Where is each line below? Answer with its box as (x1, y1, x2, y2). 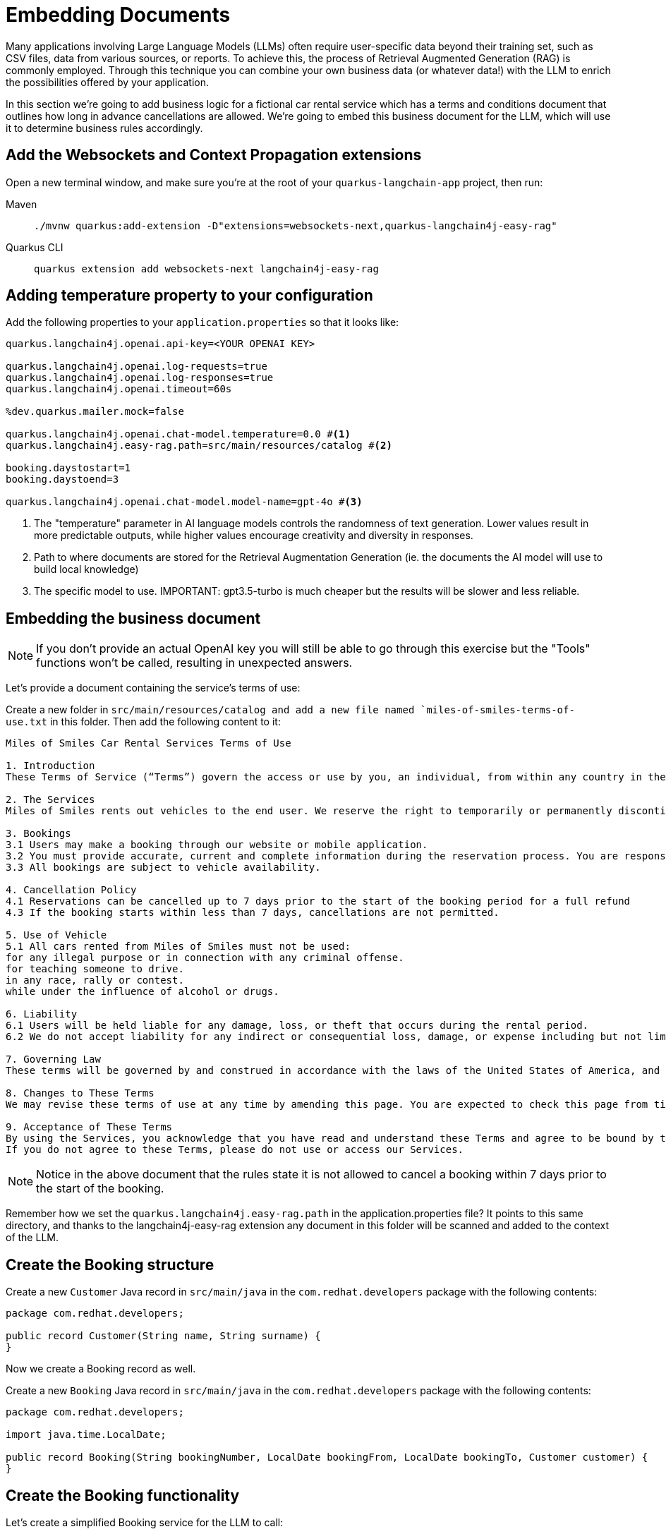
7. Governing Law (6, 1053, 101, 1065)
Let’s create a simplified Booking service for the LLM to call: (6, 1516, 284, 1528)
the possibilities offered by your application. (6, 76, 210, 88)
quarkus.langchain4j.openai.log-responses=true (6, 372, 274, 384)
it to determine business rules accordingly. (6, 121, 203, 134)
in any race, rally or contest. (6, 974, 184, 986)
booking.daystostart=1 (6, 462, 131, 474)
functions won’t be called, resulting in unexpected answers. (36, 656, 353, 670)
